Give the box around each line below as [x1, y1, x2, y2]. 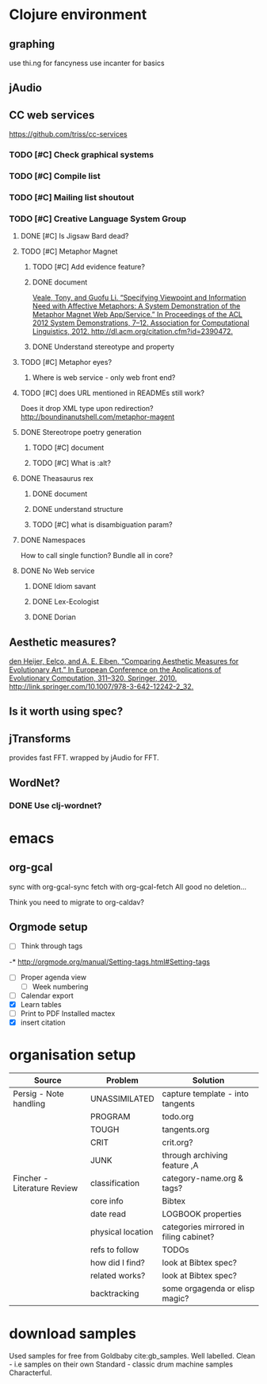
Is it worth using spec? [9, 705, 124, 719]
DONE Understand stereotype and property [32, 342, 175, 351]
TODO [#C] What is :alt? [32, 459, 112, 468]
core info [90, 1195, 124, 1206]
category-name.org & [162, 1173, 244, 1184]
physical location [90, 1226, 154, 1237]
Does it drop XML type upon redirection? [20, 404, 154, 413]
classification [90, 1177, 140, 1188]
